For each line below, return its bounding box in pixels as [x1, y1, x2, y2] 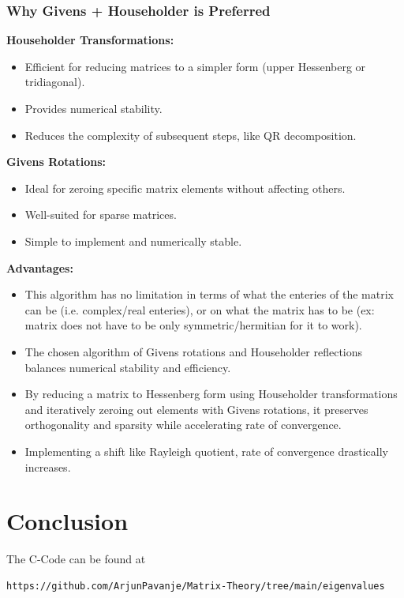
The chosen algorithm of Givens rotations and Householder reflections [24, 343, 363, 359]
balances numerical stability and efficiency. [24, 359, 231, 375]
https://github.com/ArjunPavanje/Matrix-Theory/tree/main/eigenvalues [6, 580, 385, 592]
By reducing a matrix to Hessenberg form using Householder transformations [24, 386, 398, 402]
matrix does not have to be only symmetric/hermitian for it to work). [24, 317, 362, 333]
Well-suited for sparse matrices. [24, 206, 177, 223]
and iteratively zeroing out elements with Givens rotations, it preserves [24, 401, 368, 417]
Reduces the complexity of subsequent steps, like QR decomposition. [24, 126, 357, 143]
